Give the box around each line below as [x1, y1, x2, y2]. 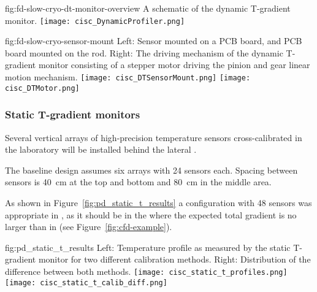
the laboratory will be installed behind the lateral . [5, 143, 197, 156]
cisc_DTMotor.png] [5, 83, 80, 93]
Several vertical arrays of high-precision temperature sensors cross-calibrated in [5, 131, 302, 144]
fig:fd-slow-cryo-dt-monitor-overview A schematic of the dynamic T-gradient [5, 2, 291, 14]
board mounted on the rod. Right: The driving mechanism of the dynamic [5, 46, 283, 59]
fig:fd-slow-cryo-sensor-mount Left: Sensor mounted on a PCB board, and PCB [5, 34, 302, 47]
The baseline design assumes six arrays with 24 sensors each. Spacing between [5, 163, 298, 176]
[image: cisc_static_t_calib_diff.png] [5, 278, 167, 287]
